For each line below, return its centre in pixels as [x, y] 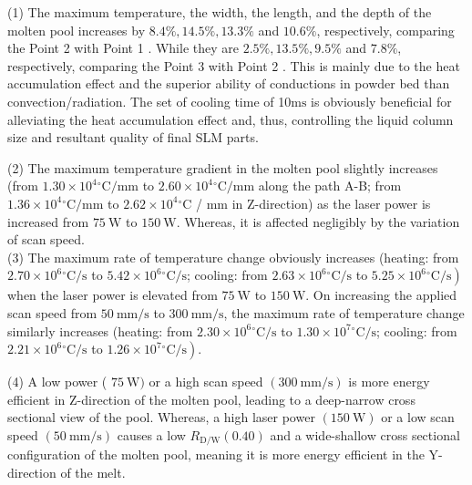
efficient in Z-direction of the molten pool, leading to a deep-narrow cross [211, 399]
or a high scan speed [206, 382]
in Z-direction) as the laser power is [331, 203]
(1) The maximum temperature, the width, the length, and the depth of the [220, 12]
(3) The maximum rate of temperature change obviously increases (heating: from [233, 257]
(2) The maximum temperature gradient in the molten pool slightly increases [223, 167]
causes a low [151, 434]
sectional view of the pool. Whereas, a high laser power [161, 417]
